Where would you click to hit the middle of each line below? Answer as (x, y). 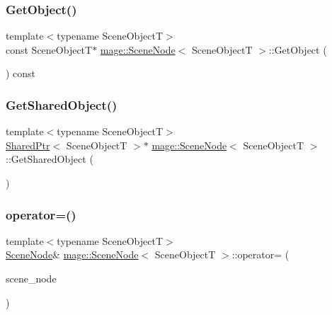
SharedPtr (28, 145)
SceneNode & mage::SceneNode (72, 254)
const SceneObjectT (49, 49)
